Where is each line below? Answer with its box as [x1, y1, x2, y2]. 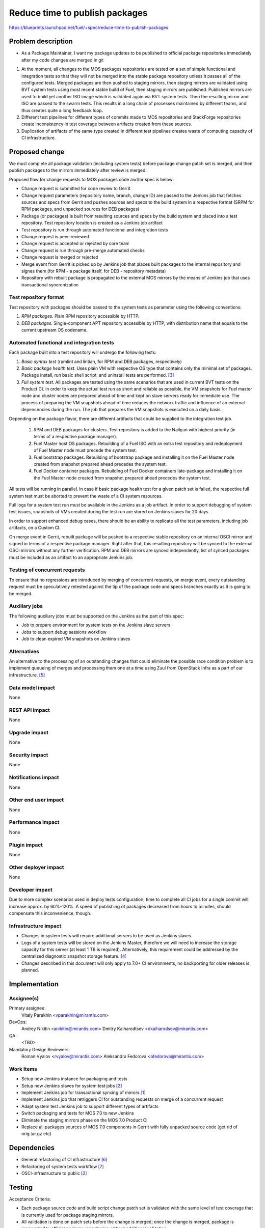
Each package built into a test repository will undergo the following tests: [9, 349, 157, 356]
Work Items [9, 1065, 37, 1072]
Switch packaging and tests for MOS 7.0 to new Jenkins [21, 1110, 134, 1116]
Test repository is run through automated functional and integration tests [21, 226, 168, 233]
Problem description [9, 37, 73, 46]
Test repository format [9, 294, 64, 301]
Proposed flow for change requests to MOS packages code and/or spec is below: [9, 176, 174, 182]
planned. [21, 967, 39, 973]
